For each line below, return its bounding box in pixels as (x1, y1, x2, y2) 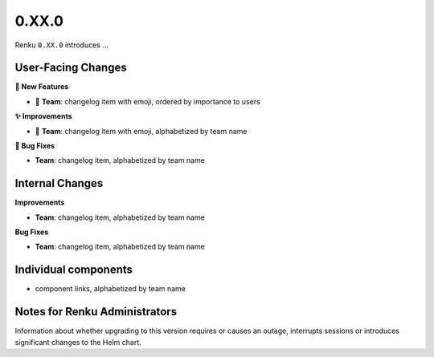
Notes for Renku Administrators (14, 305, 177, 318)
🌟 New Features (14, 82, 69, 91)
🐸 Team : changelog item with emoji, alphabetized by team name (35, 126, 248, 136)
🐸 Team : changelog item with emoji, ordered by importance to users (35, 96, 260, 106)
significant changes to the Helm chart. (14, 337, 142, 347)
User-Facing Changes (14, 61, 128, 75)
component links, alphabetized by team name (35, 284, 186, 294)
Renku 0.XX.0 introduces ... (14, 40, 108, 50)
